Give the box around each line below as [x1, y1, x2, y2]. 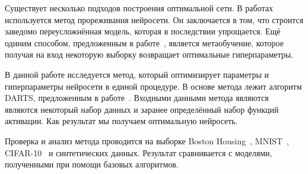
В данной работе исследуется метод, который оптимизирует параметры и [5, 68, 269, 80]
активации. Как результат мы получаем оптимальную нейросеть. [5, 115, 238, 127]
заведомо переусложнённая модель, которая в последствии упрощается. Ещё [5, 25, 281, 37]
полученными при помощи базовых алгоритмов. [5, 158, 179, 170]
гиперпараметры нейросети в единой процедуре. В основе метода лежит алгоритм [5, 80, 302, 92]
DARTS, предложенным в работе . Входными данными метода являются [5, 91, 269, 104]
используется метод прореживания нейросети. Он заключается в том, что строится [5, 13, 304, 26]
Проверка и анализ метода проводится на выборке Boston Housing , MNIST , [5, 134, 289, 147]
